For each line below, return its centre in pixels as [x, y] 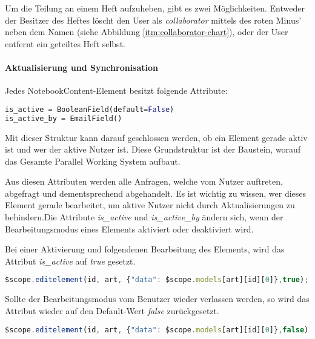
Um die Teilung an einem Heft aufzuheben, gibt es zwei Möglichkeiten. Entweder [155, 8]
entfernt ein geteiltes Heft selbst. [65, 43]
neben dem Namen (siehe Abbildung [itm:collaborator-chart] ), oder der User [147, 32]
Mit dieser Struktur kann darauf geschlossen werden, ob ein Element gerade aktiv [156, 137]
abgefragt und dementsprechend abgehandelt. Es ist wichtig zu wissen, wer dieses [156, 193]
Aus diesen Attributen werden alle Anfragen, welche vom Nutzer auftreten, [144, 181]
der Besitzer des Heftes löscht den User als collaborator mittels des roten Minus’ [153, 20]
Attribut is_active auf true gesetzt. [70, 261]
